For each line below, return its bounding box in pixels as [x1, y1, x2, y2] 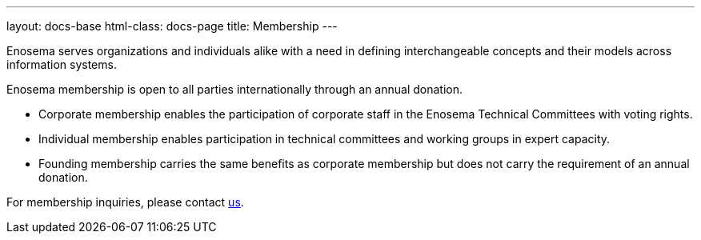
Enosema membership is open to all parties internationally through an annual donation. [6, 82, 463, 96]
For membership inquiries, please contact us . [6, 195, 244, 209]
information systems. [6, 58, 117, 71]
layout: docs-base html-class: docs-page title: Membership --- [6, 19, 338, 33]
